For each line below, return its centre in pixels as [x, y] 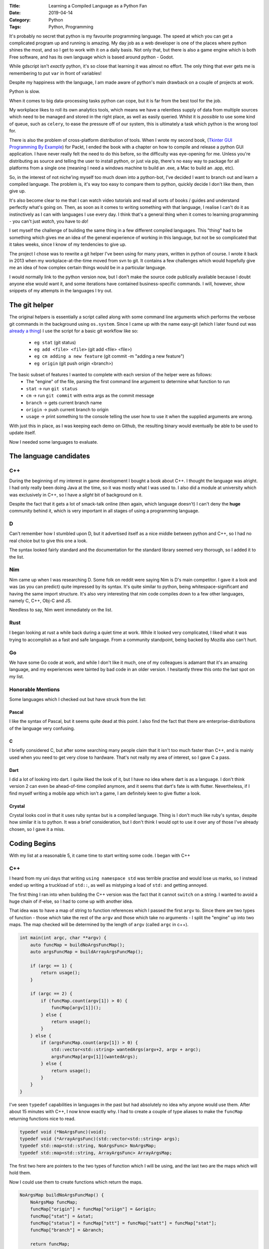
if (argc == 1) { [51, 966]
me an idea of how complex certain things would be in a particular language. [88, 268]
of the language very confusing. [42, 728]
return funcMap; [50, 1244]
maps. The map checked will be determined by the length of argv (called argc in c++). [99, 925]
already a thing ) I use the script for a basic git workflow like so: [74, 331]
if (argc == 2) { [51, 994]
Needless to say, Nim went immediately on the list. [61, 610]
